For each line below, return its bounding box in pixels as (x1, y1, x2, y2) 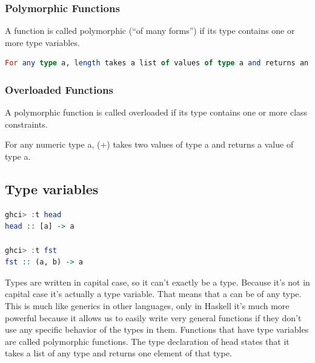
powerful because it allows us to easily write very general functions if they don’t (5, 311, 302, 324)
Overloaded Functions (5, 82, 113, 97)
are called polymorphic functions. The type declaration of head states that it (5, 335, 290, 347)
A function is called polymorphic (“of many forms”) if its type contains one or (5, 24, 295, 37)
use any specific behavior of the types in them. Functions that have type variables (5, 323, 309, 336)
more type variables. (5, 36, 80, 48)
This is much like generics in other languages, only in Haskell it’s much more (5, 299, 290, 312)
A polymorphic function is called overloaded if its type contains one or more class (5, 106, 308, 119)
